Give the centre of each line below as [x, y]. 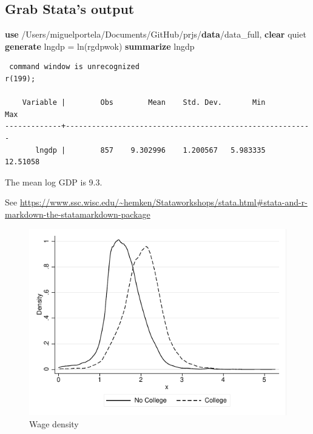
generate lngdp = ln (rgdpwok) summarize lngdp [100, 46]
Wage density [54, 424]
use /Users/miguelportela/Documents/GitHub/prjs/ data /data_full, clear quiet [156, 34]
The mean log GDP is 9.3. [54, 182]
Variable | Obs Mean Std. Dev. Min [144, 103]
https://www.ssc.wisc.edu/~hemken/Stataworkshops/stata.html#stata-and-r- [163, 202]
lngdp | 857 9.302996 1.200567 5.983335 [150, 150]
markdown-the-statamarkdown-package [78, 214]
